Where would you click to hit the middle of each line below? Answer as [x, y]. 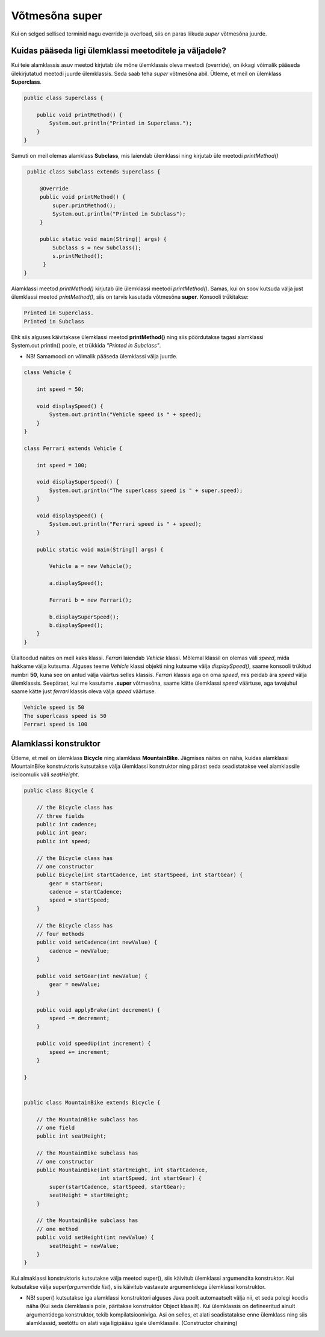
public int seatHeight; [71, 1136]
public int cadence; [67, 824]
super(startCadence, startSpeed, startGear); [117, 1187]
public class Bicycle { [59, 791]
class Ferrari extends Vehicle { [73, 448]
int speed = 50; [60, 389]
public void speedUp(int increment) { [94, 1044]
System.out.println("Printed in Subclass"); [119, 214]
